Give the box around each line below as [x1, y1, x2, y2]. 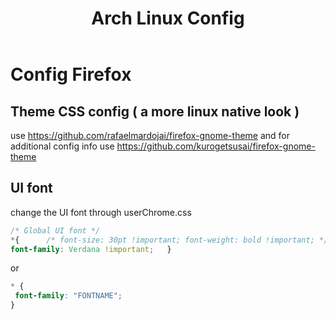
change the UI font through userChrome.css [10, 206, 192, 218]
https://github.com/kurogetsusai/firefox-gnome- [116, 140, 316, 152]
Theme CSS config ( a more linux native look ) [10, 103, 300, 120]
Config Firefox [10, 63, 132, 86]
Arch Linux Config [91, 7, 245, 30]
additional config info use [10, 140, 115, 152]
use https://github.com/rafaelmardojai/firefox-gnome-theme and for [10, 130, 291, 141]
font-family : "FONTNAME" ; [14, 291, 123, 301]
